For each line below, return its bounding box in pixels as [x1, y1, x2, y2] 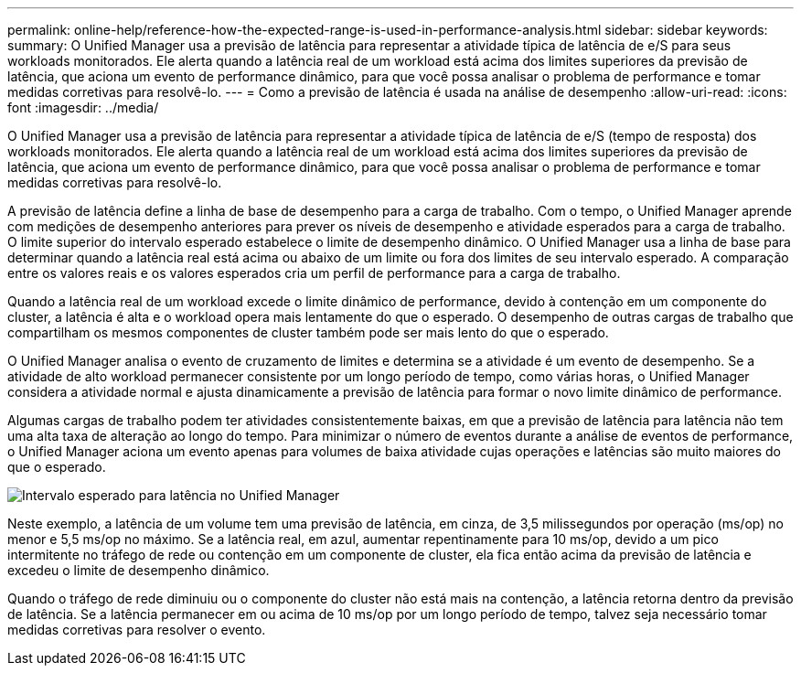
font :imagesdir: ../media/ [7, 100, 159, 115]
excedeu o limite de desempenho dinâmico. [7, 562, 270, 578]
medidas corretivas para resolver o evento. [7, 622, 266, 637]
